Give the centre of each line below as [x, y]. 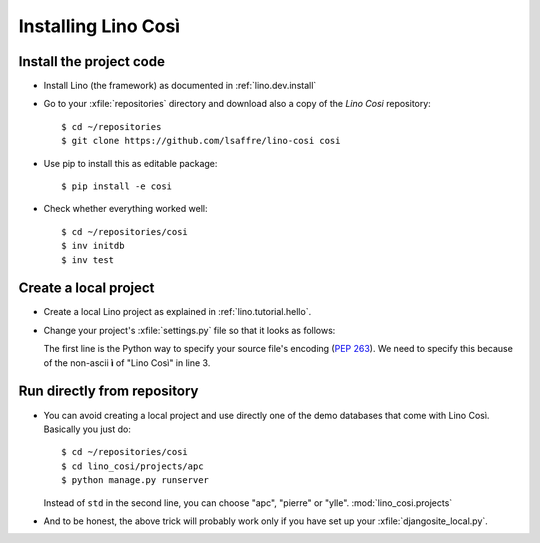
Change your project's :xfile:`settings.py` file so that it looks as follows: [189, 330]
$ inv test [88, 259]
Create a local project [86, 288]
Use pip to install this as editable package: [130, 163]
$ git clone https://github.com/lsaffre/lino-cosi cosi [201, 141]
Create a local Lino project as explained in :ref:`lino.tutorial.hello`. [177, 312]
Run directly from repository [108, 391]
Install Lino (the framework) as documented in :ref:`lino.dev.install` [180, 86]
